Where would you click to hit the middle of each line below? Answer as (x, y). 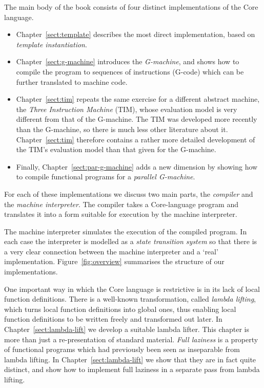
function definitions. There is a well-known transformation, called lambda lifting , (130, 299)
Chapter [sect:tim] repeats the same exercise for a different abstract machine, (138, 99)
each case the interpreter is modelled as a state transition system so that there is (131, 241)
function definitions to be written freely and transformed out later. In (113, 319)
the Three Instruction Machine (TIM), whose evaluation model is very (127, 109)
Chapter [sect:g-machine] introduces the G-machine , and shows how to (128, 61)
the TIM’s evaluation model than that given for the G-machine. (116, 149)
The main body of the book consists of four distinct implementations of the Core (131, 7)
